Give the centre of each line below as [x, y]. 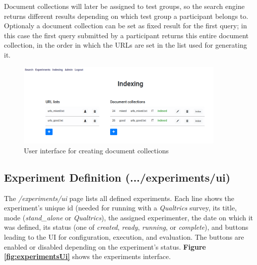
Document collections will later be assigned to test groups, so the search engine [124, 6]
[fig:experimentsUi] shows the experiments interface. [88, 256]
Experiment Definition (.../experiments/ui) [117, 177]
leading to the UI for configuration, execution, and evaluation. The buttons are [124, 236]
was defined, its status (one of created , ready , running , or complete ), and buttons [126, 227]
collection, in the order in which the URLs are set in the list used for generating [126, 45]
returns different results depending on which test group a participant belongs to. [126, 16]
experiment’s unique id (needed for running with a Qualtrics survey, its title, [121, 208]
